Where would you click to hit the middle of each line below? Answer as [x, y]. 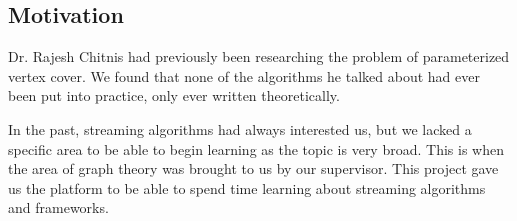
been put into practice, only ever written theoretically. [174, 95]
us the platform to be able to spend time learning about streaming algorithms [247, 187]
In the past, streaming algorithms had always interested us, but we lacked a [240, 128]
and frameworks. [58, 207]
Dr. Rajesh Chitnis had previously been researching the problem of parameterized [259, 56]
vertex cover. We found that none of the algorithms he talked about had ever [244, 75]
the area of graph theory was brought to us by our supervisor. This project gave [253, 168]
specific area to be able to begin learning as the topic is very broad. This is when [256, 148]
